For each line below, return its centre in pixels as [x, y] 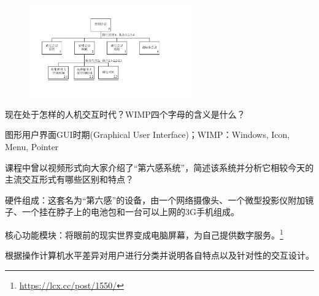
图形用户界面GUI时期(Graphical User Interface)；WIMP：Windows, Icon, [148, 135]
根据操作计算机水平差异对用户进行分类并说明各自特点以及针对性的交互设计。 [159, 255]
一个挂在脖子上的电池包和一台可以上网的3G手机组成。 [130, 212]
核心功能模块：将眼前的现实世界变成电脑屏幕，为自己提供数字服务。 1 [144, 233]
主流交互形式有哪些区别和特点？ [69, 179]
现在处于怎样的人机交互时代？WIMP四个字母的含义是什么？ [125, 114]
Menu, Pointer [32, 147]
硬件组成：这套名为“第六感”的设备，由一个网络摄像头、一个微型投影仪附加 [155, 199]
